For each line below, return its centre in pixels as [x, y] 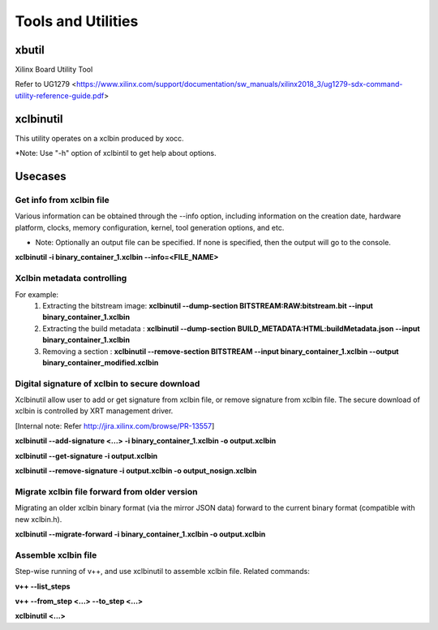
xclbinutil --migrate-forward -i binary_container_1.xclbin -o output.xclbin [140, 534]
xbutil [30, 50]
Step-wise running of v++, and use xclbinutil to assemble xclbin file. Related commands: [162, 572]
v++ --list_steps [43, 586]
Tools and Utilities [77, 21]
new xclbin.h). [39, 519]
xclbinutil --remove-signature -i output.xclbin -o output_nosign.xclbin [136, 471]
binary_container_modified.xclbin [101, 362]
